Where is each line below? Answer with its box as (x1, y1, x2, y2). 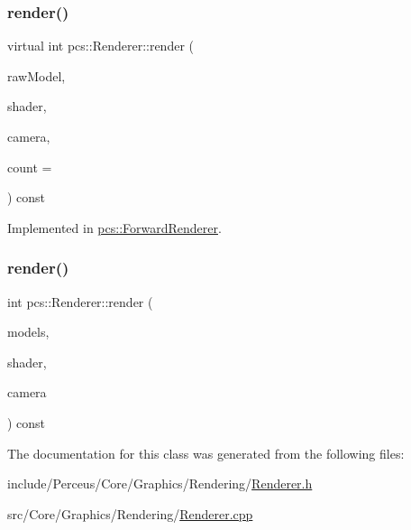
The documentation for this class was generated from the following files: (7, 443, 405, 462)
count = (7, 157, 52, 176)
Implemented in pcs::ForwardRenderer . (7, 218, 222, 237)
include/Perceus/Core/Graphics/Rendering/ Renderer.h (7, 474, 313, 493)
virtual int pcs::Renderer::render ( (7, 36, 195, 55)
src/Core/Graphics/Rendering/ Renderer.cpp (7, 504, 253, 523)
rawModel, (7, 66, 66, 85)
